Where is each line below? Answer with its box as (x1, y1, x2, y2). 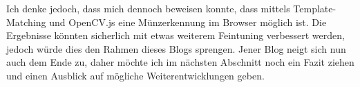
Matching (6, 14, 46, 29)
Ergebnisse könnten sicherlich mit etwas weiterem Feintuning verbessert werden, (6, 28, 345, 42)
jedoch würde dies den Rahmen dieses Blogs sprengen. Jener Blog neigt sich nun (6, 41, 346, 55)
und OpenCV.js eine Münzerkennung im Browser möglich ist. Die (49, 14, 327, 29)
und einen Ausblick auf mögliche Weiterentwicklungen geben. (6, 68, 265, 82)
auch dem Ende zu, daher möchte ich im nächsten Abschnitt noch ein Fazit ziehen (6, 55, 354, 69)
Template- (293, 1, 337, 15)
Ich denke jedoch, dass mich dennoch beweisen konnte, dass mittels (6, 1, 290, 15)
